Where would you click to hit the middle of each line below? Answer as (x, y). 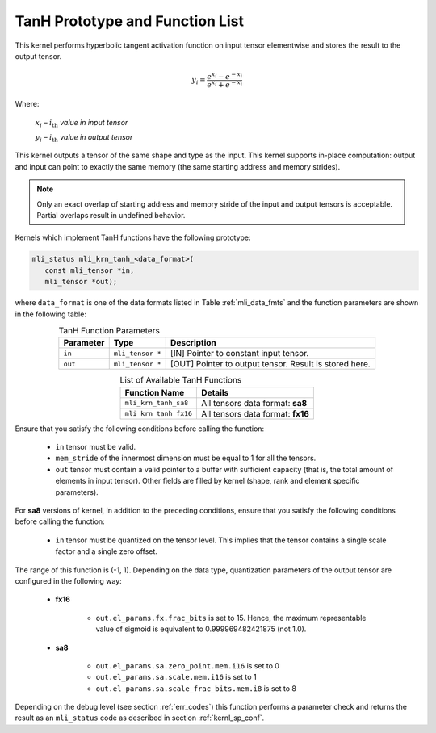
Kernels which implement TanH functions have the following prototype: (133, 237)
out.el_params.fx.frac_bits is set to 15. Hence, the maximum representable (231, 618)
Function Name (155, 392)
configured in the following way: (69, 580)
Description (193, 343)
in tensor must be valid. (96, 447)
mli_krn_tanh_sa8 (157, 403)
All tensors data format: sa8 (254, 403)
